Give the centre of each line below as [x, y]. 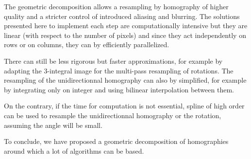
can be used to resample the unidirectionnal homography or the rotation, [113, 115]
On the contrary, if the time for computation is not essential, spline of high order [124, 106]
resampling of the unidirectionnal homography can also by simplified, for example [125, 80]
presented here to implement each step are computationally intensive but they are [126, 26]
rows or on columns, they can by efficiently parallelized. [87, 44]
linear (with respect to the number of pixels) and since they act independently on [125, 35]
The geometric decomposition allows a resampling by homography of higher [116, 6]
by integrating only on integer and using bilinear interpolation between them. [119, 89]
